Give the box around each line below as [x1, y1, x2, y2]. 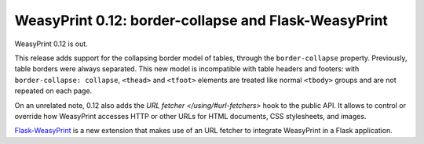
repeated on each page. [14, 86, 93, 95]
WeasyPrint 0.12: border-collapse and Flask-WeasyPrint [14, 12, 389, 29]
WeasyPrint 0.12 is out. [14, 39, 88, 49]
